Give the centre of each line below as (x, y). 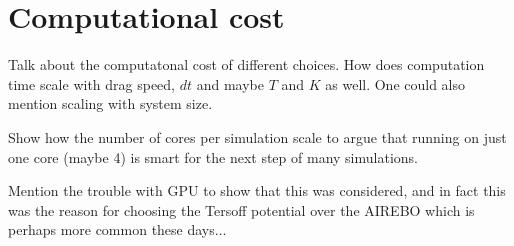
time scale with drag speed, (92, 83)
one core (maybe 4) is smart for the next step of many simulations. (213, 156)
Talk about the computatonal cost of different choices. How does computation (246, 64)
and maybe (230, 83)
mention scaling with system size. (110, 103)
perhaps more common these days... (117, 229)
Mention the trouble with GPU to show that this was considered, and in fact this (257, 190)
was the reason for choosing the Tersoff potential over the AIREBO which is (241, 209)
